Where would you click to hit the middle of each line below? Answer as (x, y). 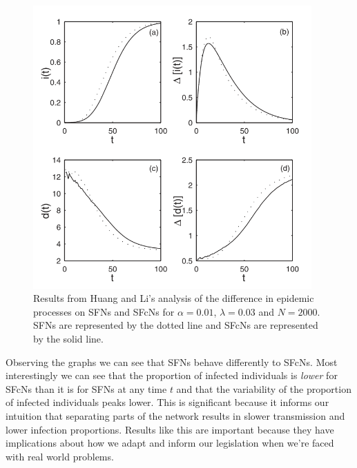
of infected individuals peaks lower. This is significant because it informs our (167, 402)
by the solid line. (68, 339)
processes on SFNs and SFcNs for (104, 311)
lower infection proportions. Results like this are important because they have (170, 429)
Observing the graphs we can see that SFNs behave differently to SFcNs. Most (172, 362)
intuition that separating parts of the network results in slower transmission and (175, 416)
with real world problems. (60, 456)
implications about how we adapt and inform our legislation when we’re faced (170, 443)
